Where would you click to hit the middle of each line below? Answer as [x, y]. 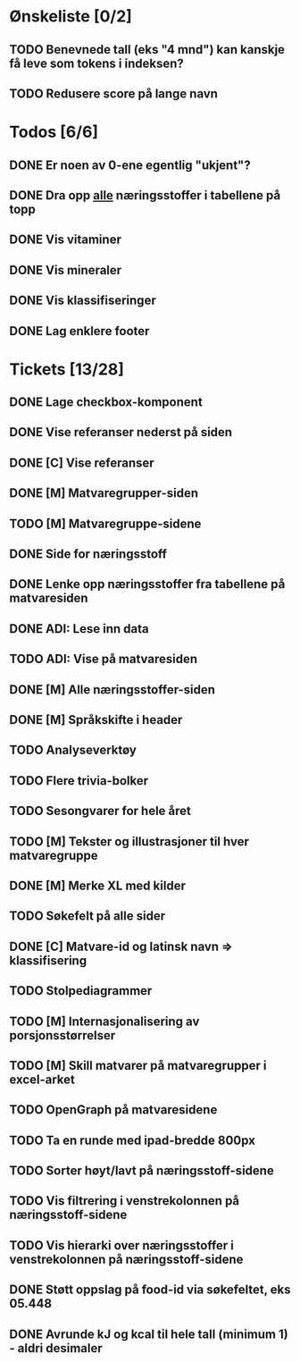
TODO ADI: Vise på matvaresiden [104, 659]
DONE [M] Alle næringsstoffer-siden [112, 689]
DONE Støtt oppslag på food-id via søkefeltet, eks [150, 1290]
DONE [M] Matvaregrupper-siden [104, 493]
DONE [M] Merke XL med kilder [97, 885]
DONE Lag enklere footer [79, 331]
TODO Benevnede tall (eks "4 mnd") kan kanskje [147, 50]
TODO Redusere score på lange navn [114, 93]
